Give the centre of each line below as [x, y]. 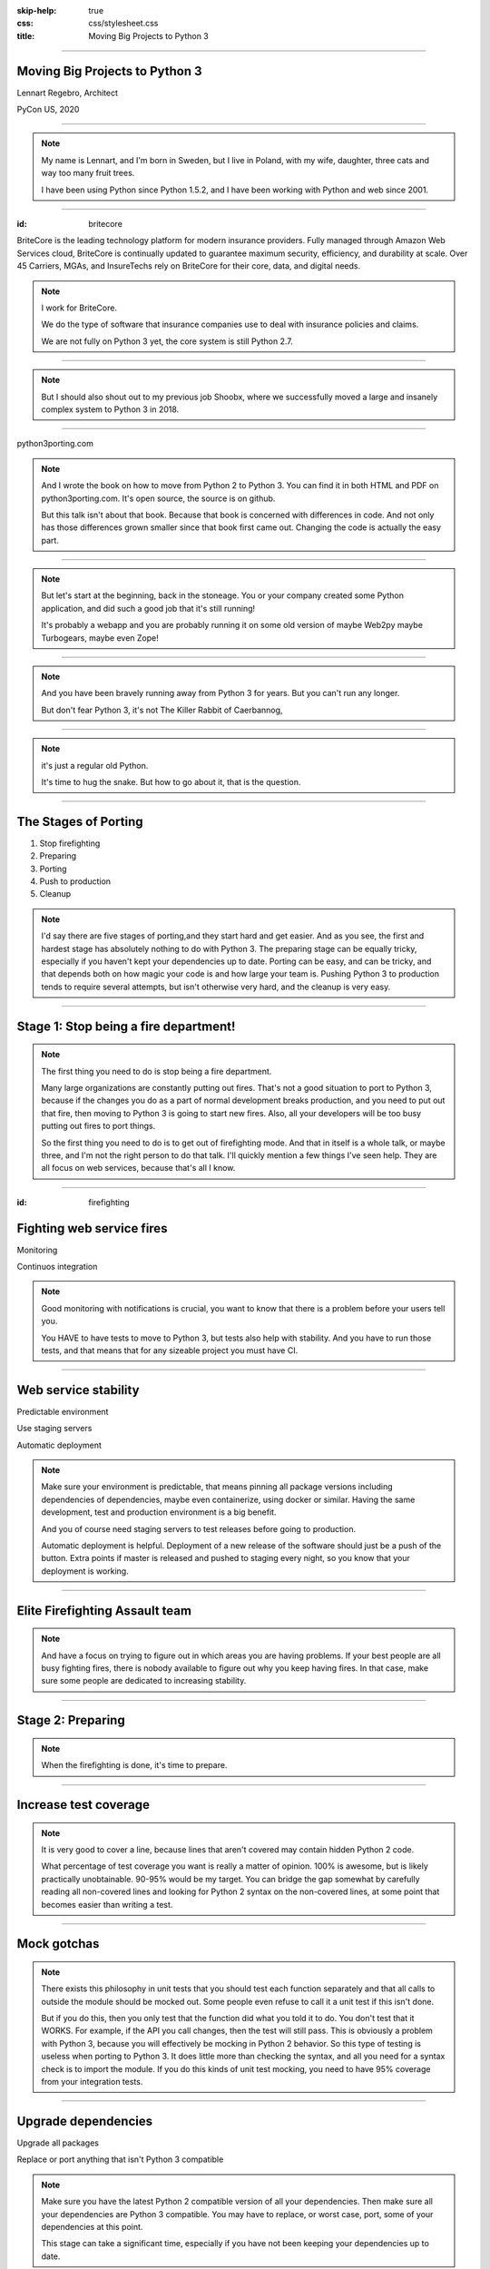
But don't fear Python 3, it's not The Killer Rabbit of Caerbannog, [162, 710]
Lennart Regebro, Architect [67, 93]
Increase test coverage [83, 1805]
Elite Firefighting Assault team [104, 1611]
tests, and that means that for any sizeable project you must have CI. [170, 1350]
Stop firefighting [70, 843]
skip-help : [37, 10]
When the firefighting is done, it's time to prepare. [134, 1765]
